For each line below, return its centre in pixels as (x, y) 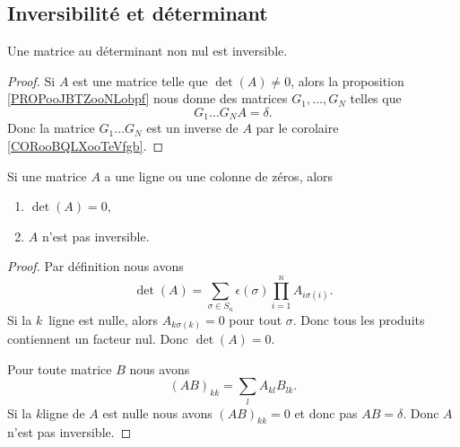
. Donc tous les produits (359, 319)
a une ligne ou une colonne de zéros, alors (219, 175)
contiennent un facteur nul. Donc (98, 339)
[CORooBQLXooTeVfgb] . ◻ (86, 146)
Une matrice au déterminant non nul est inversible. (148, 51)
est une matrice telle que (140, 80)
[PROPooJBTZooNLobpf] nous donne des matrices (148, 98)
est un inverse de (192, 128)
